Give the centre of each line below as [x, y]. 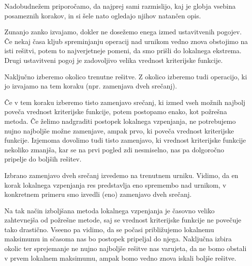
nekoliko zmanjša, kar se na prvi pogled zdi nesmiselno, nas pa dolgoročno [114, 149]
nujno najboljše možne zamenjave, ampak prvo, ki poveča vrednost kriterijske [119, 130]
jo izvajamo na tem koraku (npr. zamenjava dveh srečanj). [91, 86]
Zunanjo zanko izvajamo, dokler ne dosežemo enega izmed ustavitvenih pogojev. [123, 32]
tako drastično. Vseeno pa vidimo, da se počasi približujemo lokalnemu [109, 229]
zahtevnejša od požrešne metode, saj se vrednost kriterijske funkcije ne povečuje [123, 220]
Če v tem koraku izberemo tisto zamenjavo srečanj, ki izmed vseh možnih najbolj [125, 102]
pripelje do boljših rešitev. [43, 159]
